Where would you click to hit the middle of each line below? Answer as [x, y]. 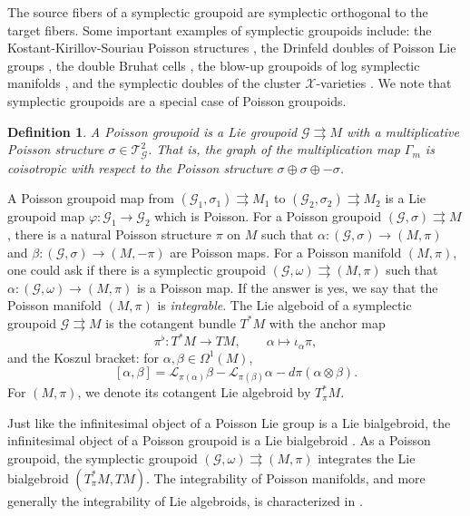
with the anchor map [327, 322]
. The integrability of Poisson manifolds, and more [286, 477]
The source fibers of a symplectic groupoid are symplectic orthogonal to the [218, 12]
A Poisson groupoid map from [91, 198]
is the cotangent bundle [171, 322]
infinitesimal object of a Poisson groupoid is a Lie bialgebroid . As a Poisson [219, 440]
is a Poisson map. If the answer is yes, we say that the [287, 287]
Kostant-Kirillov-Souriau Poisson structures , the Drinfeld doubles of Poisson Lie [232, 48]
